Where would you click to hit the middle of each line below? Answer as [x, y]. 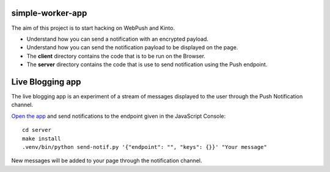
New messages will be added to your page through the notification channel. [107, 160]
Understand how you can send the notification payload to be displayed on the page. [132, 47]
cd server [37, 130]
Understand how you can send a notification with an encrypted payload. [118, 39]
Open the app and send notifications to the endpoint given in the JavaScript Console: [119, 116]
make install [42, 139]
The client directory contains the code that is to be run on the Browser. [116, 56]
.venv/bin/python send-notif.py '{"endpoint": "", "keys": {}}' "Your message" [145, 147]
